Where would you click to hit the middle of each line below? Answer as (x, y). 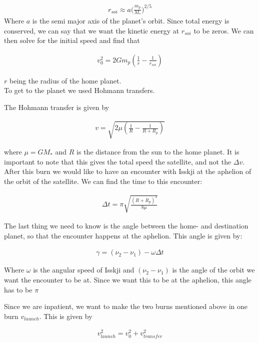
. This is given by (66, 316)
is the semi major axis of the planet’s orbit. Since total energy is (131, 20)
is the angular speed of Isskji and (84, 270)
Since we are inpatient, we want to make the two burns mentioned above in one (126, 306)
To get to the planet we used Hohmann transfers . (79, 90)
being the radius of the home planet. (65, 80)
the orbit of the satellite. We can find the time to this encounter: (103, 181)
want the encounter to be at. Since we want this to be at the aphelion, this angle (128, 279)
